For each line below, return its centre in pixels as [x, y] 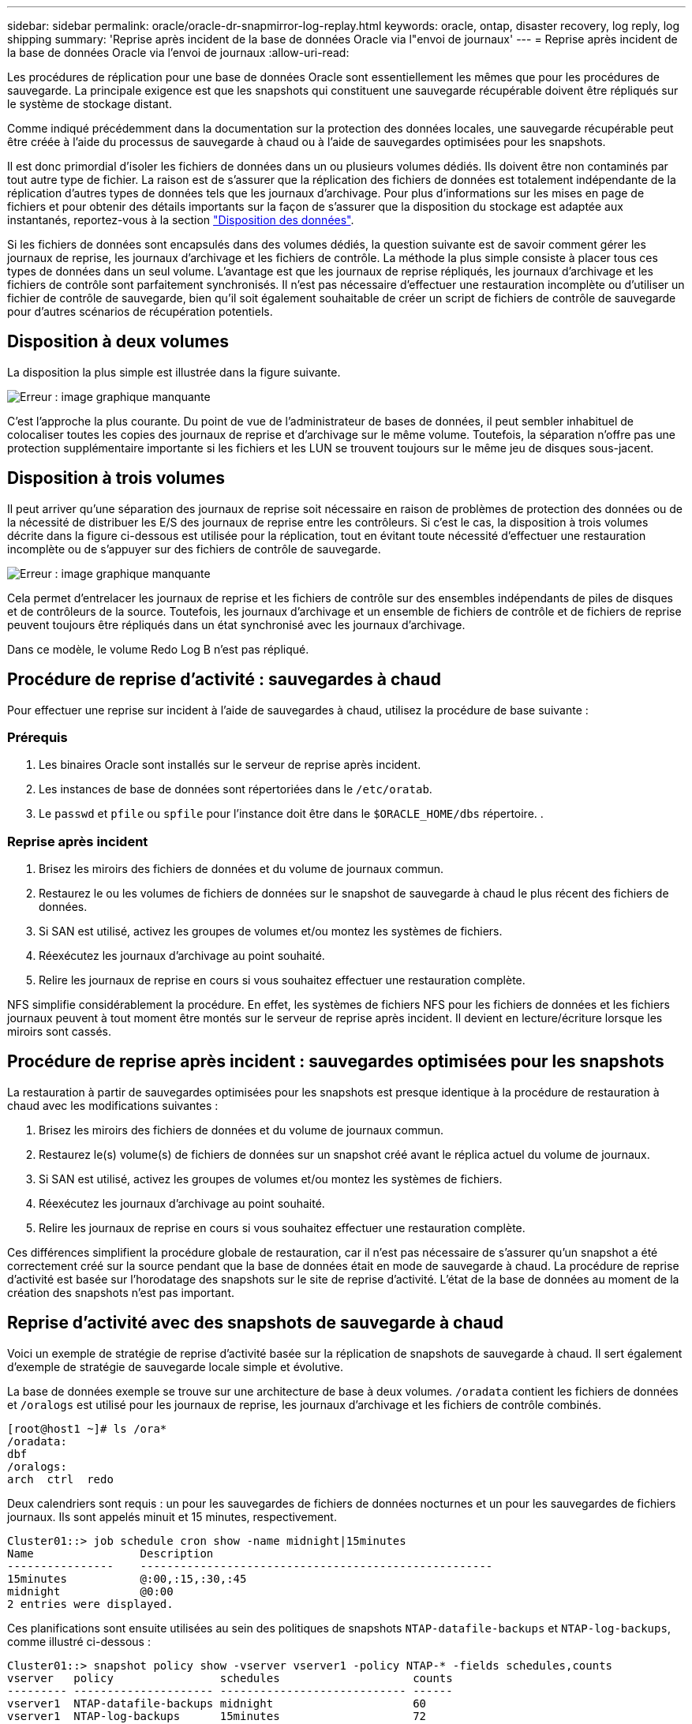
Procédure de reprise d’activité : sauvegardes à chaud [224, 680]
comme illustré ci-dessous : [79, 1641]
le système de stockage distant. [90, 104]
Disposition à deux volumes [118, 342]
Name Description [110, 1553]
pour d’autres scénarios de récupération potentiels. [140, 311]
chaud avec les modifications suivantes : [113, 1105]
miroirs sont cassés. [60, 1032]
